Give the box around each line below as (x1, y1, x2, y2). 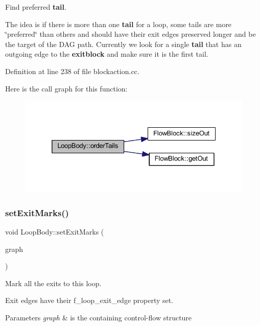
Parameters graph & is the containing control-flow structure (5, 312, 192, 323)
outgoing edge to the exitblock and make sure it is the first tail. (5, 49, 208, 59)
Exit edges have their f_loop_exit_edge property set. (5, 295, 174, 306)
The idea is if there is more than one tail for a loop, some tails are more (5, 18, 232, 29)
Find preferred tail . (5, 2, 66, 12)
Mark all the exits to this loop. (5, 277, 102, 288)
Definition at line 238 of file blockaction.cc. (5, 65, 139, 76)
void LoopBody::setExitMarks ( (5, 226, 104, 237)
